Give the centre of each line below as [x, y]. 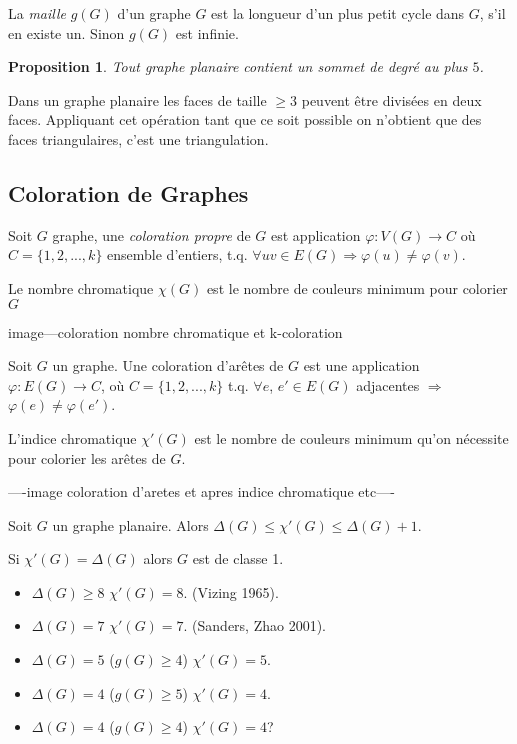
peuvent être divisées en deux [391, 99]
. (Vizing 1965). [231, 591]
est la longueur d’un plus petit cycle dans [338, 13]
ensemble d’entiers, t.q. [177, 254]
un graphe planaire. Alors [130, 524]
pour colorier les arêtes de [87, 457]
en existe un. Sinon [66, 32]
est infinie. [207, 32]
